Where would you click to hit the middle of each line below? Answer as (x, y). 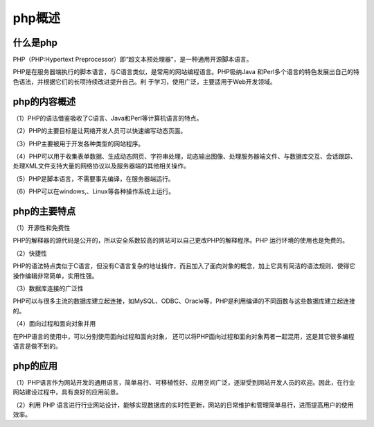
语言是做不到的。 (37, 346)
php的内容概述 (44, 102)
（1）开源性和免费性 (42, 228)
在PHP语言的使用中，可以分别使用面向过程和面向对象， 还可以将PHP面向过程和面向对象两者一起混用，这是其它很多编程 (184, 336)
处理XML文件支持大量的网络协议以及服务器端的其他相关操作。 (101, 166)
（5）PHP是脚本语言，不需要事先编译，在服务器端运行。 (93, 178)
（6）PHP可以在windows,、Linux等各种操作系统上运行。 (94, 191)
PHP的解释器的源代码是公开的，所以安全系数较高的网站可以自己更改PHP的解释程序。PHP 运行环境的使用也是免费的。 (181, 241)
